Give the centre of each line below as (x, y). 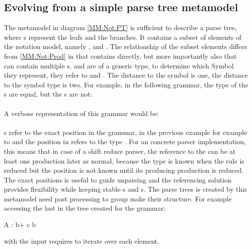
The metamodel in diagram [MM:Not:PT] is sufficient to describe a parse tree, (120, 27)
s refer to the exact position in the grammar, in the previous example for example (126, 132)
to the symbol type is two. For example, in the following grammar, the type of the (126, 84)
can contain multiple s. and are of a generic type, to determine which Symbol (119, 65)
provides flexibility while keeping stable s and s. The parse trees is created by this (126, 189)
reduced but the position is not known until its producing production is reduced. (124, 170)
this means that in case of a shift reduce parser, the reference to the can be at (120, 151)
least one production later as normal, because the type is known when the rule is (124, 160)
